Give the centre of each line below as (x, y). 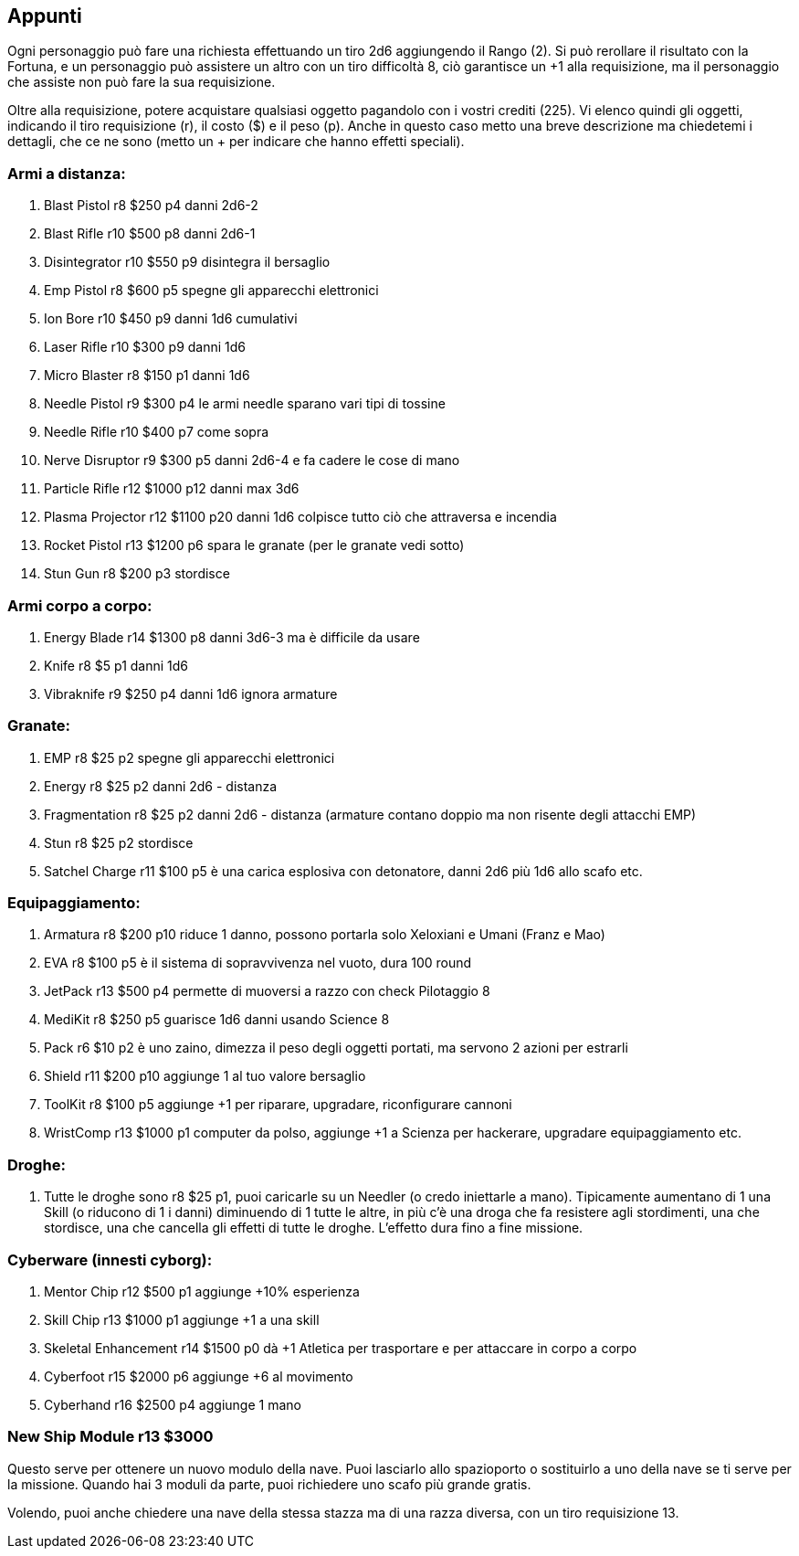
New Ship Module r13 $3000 (110, 1437)
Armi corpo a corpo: (80, 605)
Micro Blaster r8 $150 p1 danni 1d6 (147, 376)
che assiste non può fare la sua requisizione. (142, 82)
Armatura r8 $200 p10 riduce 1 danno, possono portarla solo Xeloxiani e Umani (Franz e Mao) (325, 935)
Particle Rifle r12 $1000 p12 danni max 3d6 (172, 489)
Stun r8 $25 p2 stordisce (119, 842)
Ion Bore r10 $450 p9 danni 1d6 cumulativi (171, 319)
